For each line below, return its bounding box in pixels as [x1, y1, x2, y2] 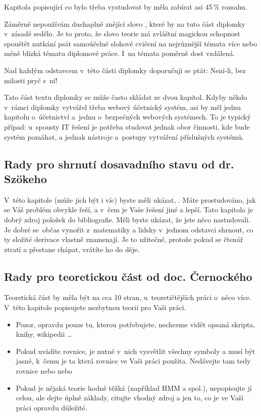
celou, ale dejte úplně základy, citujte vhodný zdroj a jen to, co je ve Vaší [16, 392, 243, 403]
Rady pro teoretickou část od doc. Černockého [4, 268, 252, 284]
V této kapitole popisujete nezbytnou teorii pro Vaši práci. [4, 302, 186, 313]
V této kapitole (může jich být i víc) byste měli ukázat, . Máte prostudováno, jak [4, 194, 256, 205]
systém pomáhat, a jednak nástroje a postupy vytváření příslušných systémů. [4, 131, 244, 142]
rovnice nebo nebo [16, 366, 73, 376]
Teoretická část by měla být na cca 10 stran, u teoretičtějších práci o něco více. [4, 292, 251, 303]
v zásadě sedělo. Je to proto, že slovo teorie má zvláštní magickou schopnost [4, 28, 240, 39]
